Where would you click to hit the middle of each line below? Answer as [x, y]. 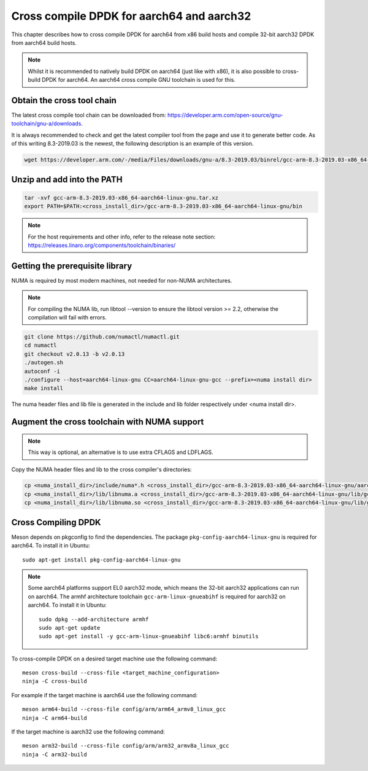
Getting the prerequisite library [72, 266]
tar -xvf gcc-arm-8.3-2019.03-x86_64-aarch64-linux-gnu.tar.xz [121, 198]
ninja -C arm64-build [55, 718]
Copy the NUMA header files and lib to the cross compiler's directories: [102, 469]
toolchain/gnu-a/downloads [46, 123]
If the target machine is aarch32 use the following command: [88, 732]
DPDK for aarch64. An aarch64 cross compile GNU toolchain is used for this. [139, 80]
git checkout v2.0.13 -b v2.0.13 [75, 354]
